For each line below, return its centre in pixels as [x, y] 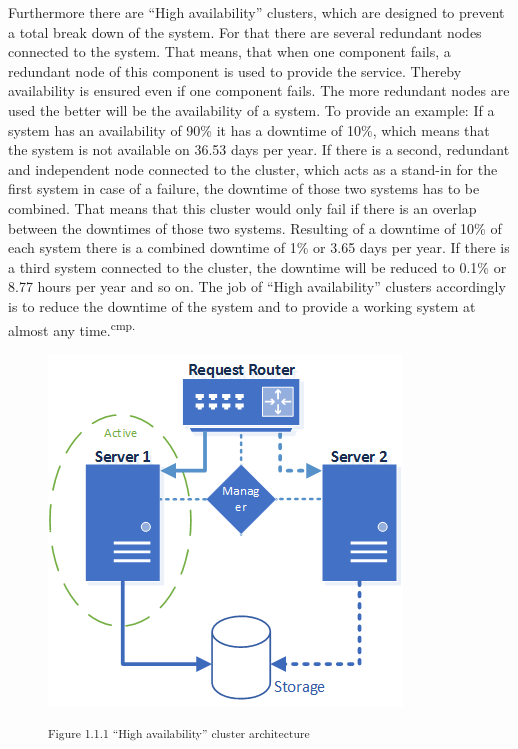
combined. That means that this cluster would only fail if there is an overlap [242, 207]
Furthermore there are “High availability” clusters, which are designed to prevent [256, 12]
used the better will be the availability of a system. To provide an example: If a [251, 109]
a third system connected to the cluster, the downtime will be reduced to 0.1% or [257, 266]
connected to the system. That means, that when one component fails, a [229, 51]
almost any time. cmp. [72, 328]
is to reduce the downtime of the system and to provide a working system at [242, 305]
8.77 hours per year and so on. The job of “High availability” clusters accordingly [257, 286]
